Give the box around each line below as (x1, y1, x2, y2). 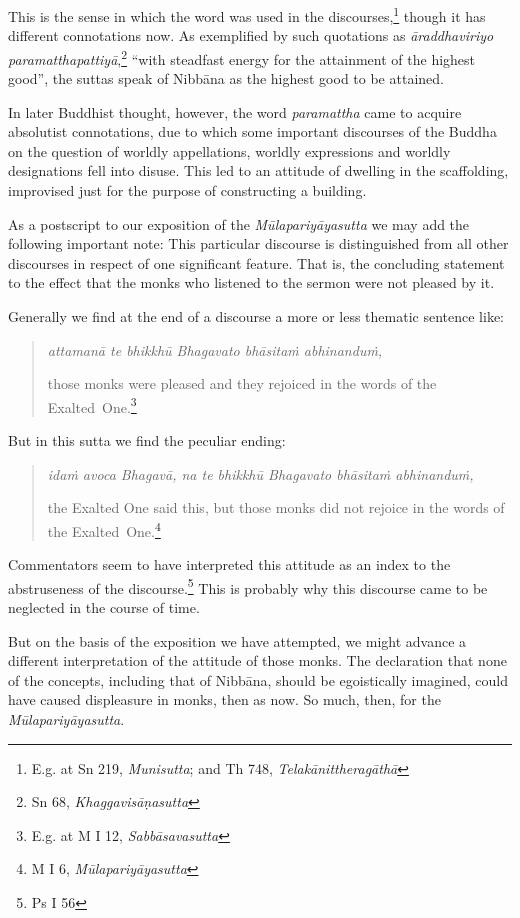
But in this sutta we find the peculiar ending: (8, 430, 286, 451)
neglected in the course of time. (8, 596, 200, 617)
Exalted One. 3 (47, 393, 137, 417)
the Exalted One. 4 (47, 517, 161, 541)
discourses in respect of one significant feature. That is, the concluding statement (8, 252, 505, 273)
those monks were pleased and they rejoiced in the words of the (47, 373, 437, 394)
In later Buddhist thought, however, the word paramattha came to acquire (8, 101, 462, 122)
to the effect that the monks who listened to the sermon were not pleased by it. (8, 272, 495, 293)
